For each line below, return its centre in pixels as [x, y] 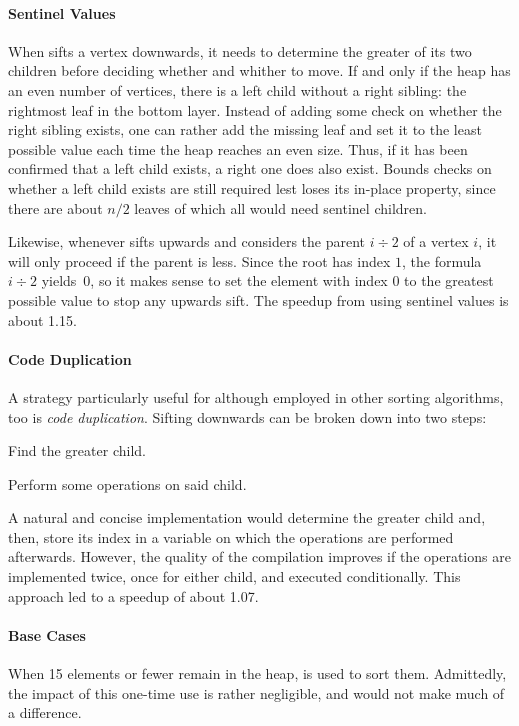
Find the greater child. [77, 450]
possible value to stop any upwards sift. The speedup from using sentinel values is [258, 299]
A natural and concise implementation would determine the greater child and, [247, 517]
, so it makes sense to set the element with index [239, 280]
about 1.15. [42, 319]
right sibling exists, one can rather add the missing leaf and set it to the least [245, 129]
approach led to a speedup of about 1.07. [133, 595]
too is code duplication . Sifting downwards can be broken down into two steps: [247, 416]
